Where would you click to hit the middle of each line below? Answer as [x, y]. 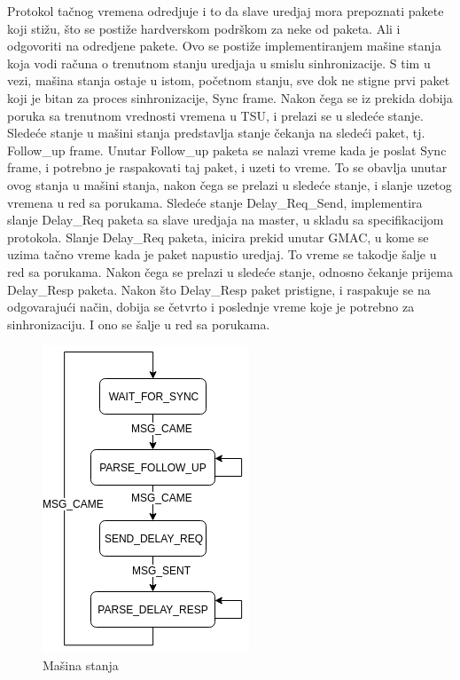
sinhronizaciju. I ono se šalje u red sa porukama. [139, 324]
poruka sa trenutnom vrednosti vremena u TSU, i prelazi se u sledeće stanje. [215, 115]
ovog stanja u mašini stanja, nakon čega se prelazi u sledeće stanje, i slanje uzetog [230, 184]
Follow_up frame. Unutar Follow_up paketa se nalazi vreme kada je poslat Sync [227, 150]
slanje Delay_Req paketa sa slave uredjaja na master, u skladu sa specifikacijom [226, 220]
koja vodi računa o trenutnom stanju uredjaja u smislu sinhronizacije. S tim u [219, 63]
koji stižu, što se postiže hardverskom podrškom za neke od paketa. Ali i [204, 28]
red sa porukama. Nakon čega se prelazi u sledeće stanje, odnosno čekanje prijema [230, 271]
